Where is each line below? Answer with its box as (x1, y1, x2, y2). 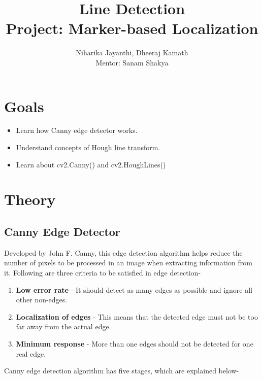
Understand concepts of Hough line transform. (16, 142, 160, 153)
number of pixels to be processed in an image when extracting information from (4, 257, 252, 268)
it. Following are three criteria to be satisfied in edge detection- (4, 267, 201, 278)
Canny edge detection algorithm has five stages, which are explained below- (4, 365, 239, 376)
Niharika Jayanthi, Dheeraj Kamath (76, 47, 188, 58)
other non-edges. (16, 294, 68, 305)
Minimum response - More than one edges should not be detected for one (16, 338, 253, 349)
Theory (4, 189, 56, 210)
